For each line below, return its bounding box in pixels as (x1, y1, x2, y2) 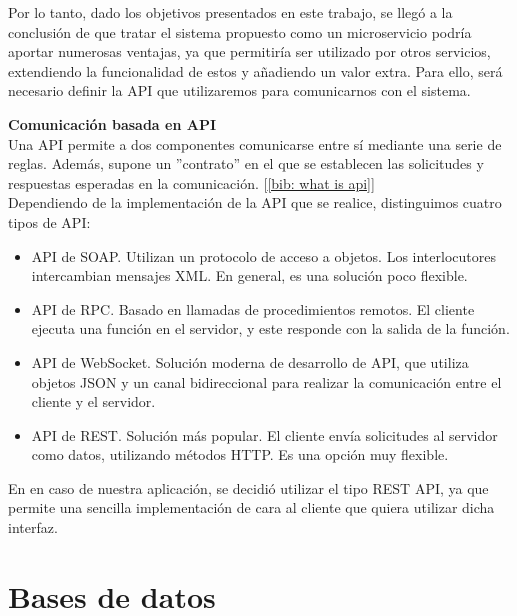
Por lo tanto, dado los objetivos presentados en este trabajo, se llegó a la (8, 2, 453, 22)
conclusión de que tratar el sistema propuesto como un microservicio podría (8, 21, 472, 42)
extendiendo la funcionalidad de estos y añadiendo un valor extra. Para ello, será (8, 60, 503, 81)
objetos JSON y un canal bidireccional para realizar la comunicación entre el (31, 371, 502, 392)
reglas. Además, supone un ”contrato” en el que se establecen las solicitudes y (8, 153, 484, 174)
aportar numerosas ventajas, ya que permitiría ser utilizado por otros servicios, (8, 41, 491, 62)
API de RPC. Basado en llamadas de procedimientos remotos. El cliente (31, 298, 475, 319)
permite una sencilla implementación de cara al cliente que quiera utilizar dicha (8, 497, 495, 518)
